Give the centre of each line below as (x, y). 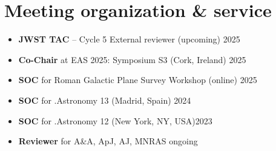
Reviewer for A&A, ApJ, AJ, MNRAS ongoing (108, 141)
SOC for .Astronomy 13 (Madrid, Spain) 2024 (105, 100)
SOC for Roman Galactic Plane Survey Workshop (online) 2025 (138, 80)
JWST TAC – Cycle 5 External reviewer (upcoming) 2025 (129, 39)
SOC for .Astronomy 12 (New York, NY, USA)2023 (115, 120)
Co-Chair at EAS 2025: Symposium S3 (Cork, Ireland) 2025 (132, 59)
